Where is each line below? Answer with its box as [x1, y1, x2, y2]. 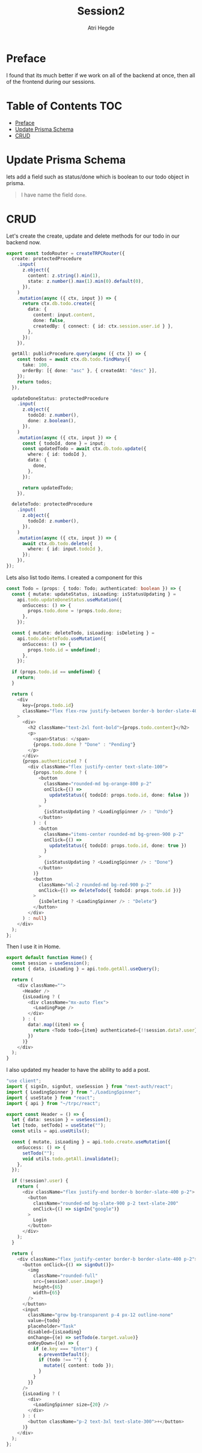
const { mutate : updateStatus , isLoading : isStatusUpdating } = [11, 591, 176, 597]
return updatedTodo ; [22, 484, 74, 491]
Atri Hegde [87, 24, 115, 31]
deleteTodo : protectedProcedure [11, 501, 93, 507]
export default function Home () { [6, 955, 93, 961]
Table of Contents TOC [6, 99, 123, 113]
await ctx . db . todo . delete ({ [22, 540, 93, 546]
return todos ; [17, 379, 52, 385]
